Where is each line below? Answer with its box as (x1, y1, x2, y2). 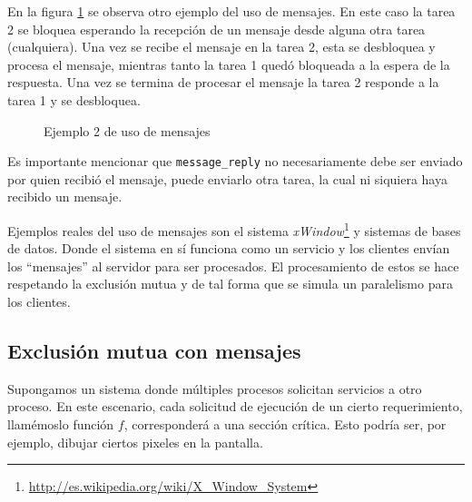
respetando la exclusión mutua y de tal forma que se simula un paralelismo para (7, 274, 453, 293)
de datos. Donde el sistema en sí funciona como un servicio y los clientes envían (7, 239, 450, 258)
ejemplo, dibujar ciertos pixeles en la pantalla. (7, 432, 263, 451)
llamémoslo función (7, 415, 114, 434)
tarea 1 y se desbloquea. (7, 90, 141, 109)
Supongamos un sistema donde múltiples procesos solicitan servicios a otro (7, 379, 422, 398)
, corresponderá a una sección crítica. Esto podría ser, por (123, 415, 447, 434)
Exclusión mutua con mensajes (7, 337, 301, 365)
